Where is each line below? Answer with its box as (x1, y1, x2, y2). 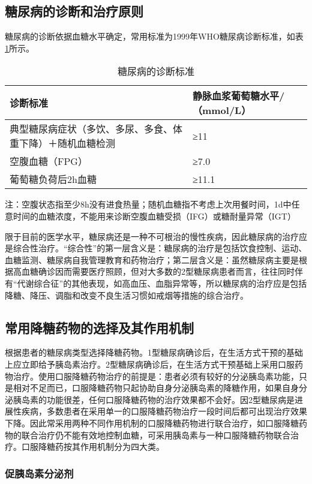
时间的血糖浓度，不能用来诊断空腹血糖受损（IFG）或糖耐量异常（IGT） (13, 209, 296, 222)
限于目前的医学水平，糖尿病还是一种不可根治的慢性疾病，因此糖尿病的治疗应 (5, 230, 307, 242)
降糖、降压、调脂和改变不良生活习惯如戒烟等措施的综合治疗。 (5, 288, 248, 301)
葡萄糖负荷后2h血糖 (10, 172, 97, 187)
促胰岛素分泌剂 (5, 465, 74, 480)
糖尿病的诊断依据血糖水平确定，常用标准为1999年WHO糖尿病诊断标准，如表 (5, 30, 304, 43)
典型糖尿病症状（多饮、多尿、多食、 (10, 122, 173, 136)
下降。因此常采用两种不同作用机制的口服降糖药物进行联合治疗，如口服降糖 (5, 416, 299, 429)
